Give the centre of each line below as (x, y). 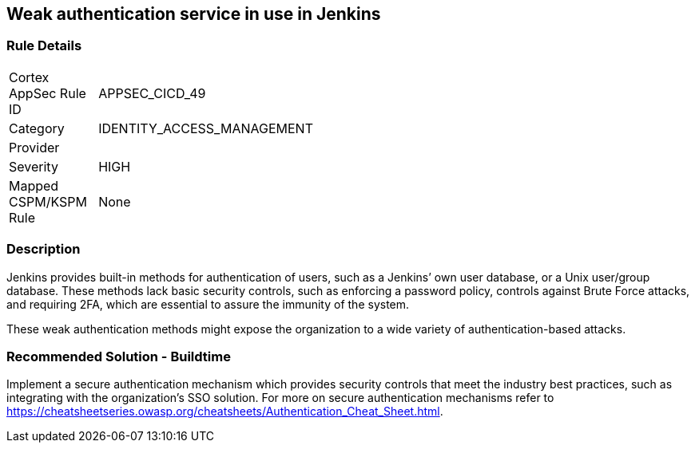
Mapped (34, 185)
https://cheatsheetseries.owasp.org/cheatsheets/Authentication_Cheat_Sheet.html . (225, 412)
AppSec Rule (48, 93)
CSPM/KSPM (48, 201)
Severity (34, 166)
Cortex (29, 77)
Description (44, 249)
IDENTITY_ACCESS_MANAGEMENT (206, 128)
